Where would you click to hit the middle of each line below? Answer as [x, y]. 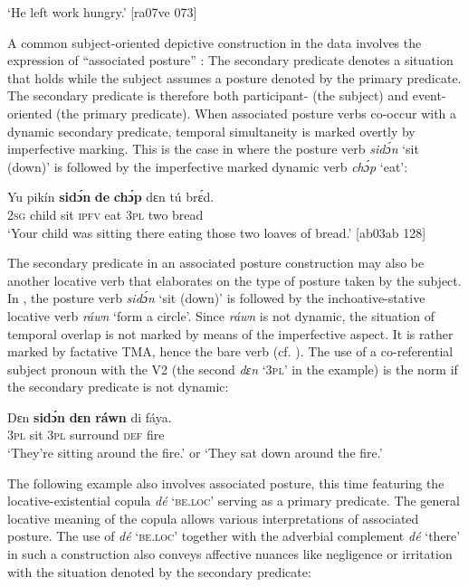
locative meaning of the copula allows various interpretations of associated [213, 518]
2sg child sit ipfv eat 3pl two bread [105, 214]
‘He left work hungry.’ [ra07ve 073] [102, 12]
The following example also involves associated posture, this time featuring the [226, 483]
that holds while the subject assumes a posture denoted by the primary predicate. [234, 77]
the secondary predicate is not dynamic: [118, 387]
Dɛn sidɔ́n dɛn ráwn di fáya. [90, 417]
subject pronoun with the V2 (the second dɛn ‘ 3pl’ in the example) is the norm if [233, 369]
